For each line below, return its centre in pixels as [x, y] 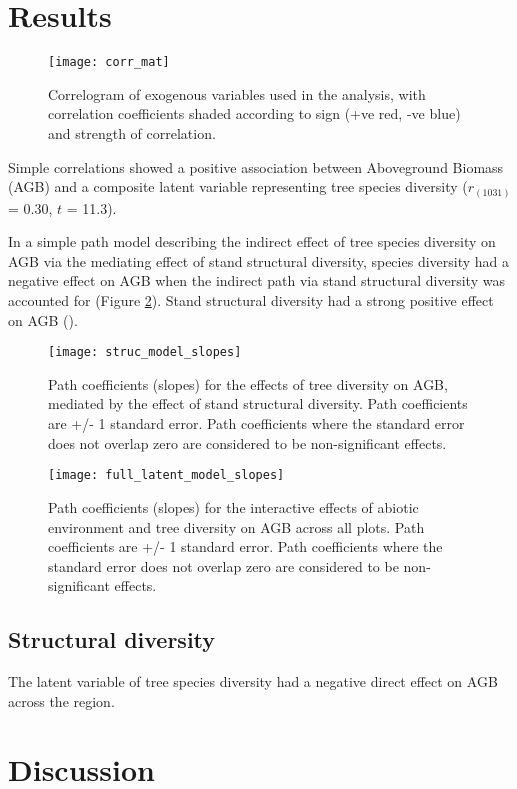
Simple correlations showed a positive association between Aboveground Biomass [256, 166]
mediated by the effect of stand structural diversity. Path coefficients [258, 403]
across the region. [61, 700]
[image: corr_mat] [109, 62]
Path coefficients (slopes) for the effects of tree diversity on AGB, [248, 383]
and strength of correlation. [132, 132]
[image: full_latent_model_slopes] [166, 475]
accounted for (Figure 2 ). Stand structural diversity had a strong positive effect [251, 300]
